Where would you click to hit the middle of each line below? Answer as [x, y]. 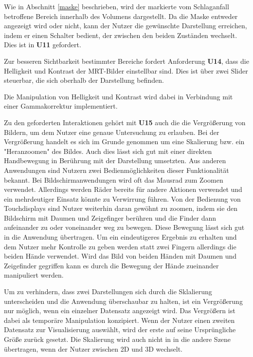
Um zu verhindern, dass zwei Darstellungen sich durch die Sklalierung [108, 291]
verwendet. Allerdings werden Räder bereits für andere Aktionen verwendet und [123, 189]
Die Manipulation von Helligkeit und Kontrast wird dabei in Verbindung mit [118, 96]
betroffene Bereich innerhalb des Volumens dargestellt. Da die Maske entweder [121, 16]
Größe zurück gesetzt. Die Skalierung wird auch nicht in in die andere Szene [117, 339]
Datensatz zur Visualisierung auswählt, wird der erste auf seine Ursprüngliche [120, 329]
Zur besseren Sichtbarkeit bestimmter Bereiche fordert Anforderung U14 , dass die [126, 61]
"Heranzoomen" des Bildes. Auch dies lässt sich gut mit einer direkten [108, 151]
